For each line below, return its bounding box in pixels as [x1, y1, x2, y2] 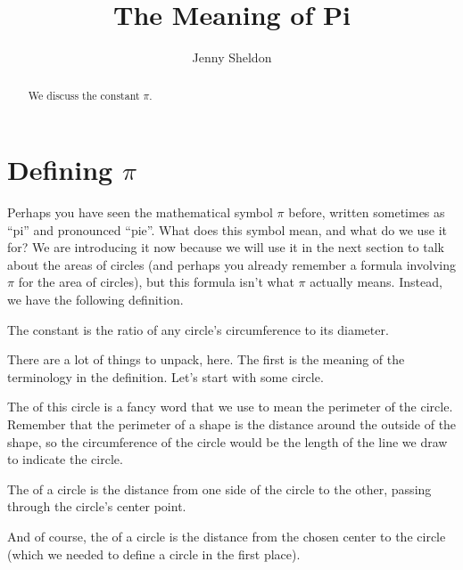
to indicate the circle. [7, 450, 123, 468]
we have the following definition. [7, 290, 184, 309]
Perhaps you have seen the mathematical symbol [7, 203, 273, 222]
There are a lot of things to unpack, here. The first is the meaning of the [7, 350, 405, 369]
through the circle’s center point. [7, 497, 186, 516]
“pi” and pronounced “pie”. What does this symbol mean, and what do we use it [7, 220, 448, 239]
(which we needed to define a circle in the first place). [7, 544, 301, 563]
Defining [7, 151, 113, 188]
